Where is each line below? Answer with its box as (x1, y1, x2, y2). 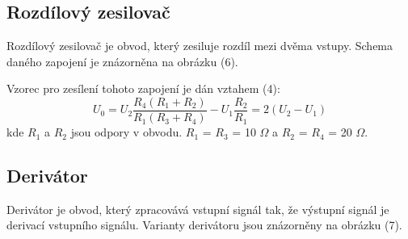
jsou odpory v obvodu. (70, 124, 183, 140)
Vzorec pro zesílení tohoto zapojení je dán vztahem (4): (6, 80, 280, 97)
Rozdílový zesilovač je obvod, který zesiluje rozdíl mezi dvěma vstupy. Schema (6, 37, 393, 54)
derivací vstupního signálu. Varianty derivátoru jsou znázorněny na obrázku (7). (6, 216, 402, 233)
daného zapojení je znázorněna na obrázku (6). (6, 52, 238, 69)
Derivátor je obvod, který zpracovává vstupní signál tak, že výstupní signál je (6, 200, 389, 217)
